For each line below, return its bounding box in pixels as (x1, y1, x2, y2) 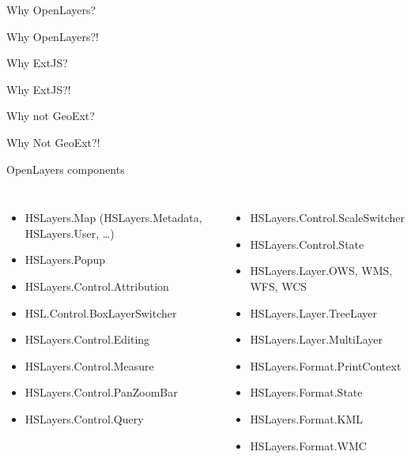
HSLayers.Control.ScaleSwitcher (250, 209, 405, 226)
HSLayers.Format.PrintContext (250, 357, 402, 374)
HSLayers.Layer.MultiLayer (250, 331, 383, 348)
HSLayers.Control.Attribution (25, 277, 169, 294)
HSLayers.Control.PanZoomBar (25, 384, 178, 401)
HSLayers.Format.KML (250, 410, 364, 427)
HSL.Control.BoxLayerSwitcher (25, 304, 177, 321)
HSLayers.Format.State (250, 384, 363, 401)
